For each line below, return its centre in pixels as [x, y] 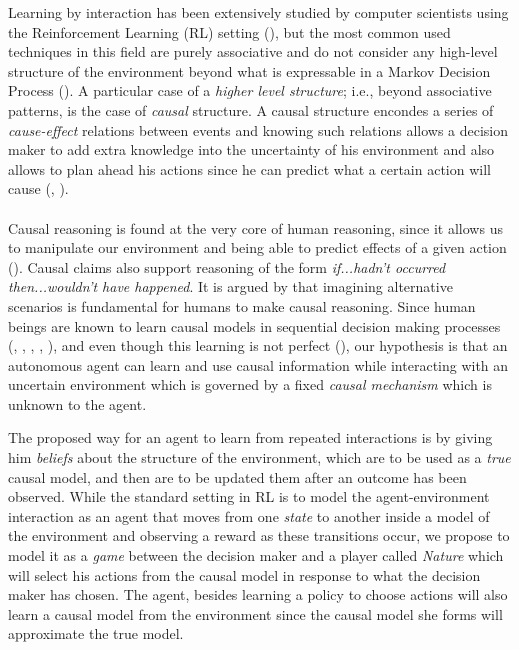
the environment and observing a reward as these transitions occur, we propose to [259, 535]
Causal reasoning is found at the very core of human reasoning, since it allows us [255, 227]
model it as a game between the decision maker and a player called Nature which [256, 555]
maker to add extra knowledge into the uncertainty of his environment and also [251, 149]
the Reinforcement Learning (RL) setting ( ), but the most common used [229, 31]
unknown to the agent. [77, 403]
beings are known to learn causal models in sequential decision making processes [254, 325]
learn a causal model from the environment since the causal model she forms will [255, 613]
